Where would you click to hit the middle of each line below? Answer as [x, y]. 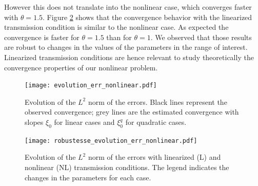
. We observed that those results [201, 37]
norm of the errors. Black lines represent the [157, 101]
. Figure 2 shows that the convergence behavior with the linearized [147, 17]
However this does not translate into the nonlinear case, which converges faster [128, 7]
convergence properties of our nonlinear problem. [81, 67]
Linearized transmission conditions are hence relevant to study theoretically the [129, 57]
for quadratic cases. [156, 122]
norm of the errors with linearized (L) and [154, 157]
